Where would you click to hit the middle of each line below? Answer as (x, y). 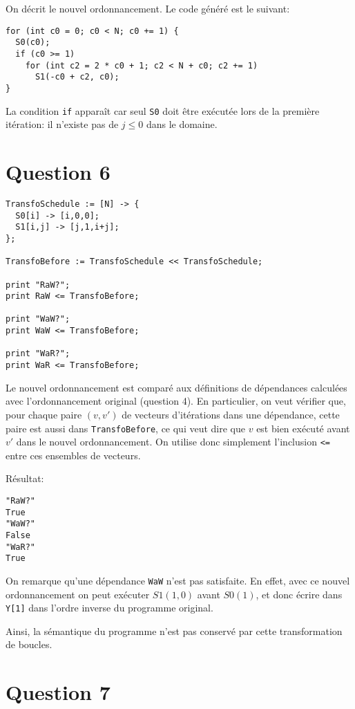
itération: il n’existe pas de (62, 124)
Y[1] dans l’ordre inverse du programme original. (109, 608)
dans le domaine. (182, 124)
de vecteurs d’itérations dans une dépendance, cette (231, 414)
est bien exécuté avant (303, 428)
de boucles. (29, 644)
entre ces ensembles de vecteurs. (73, 455)
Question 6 (58, 171)
